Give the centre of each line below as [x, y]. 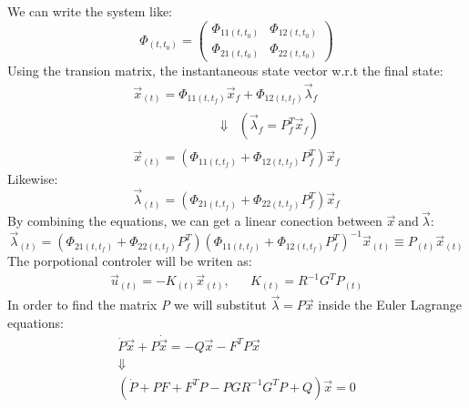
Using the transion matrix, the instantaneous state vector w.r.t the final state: [225, 70]
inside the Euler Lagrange [390, 305]
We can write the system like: [90, 11]
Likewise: [33, 179]
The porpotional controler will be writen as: [130, 261]
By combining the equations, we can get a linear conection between [195, 221]
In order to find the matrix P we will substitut [137, 305]
